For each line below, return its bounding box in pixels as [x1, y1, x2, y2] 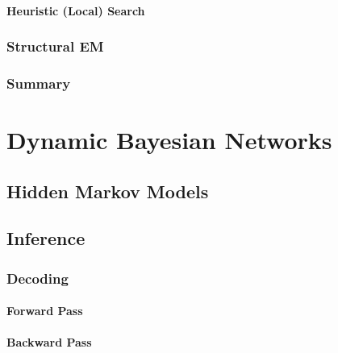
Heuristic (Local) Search [6, 2, 145, 19]
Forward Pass [6, 302, 83, 319]
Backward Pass [6, 334, 92, 351]
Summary [6, 73, 71, 93]
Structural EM [6, 36, 104, 56]
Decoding [6, 268, 69, 288]
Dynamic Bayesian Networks [6, 123, 332, 156]
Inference [6, 226, 86, 251]
